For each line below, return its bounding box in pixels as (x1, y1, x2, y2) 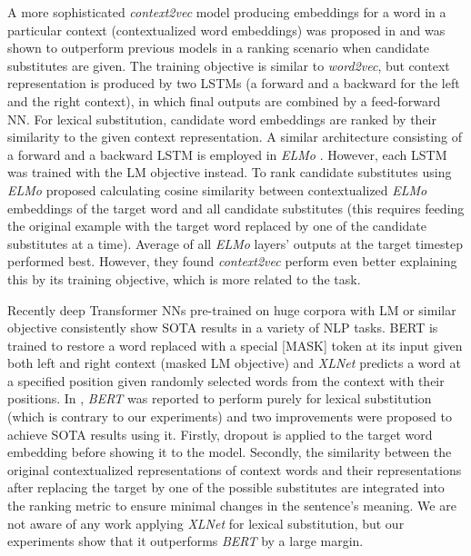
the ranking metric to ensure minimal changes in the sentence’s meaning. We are (7, 496, 456, 515)
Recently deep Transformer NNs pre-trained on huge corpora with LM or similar (7, 300, 456, 319)
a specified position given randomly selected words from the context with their (7, 371, 445, 390)
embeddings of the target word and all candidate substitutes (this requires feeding (7, 198, 465, 217)
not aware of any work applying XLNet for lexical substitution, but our (7, 513, 405, 532)
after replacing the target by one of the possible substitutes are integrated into (7, 478, 445, 497)
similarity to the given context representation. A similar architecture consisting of (7, 127, 462, 146)
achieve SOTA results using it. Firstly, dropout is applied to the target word (7, 424, 433, 443)
